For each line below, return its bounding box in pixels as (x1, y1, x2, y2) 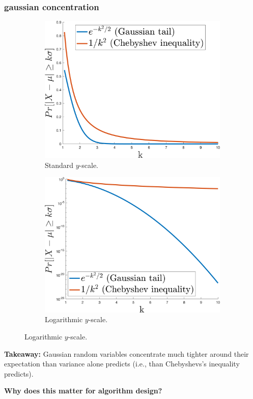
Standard (45, 159, 74, 170)
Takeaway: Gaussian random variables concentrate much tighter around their (4, 348, 249, 359)
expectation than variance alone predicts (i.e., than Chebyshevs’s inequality (4, 358, 240, 369)
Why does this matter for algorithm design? (4, 385, 162, 396)
